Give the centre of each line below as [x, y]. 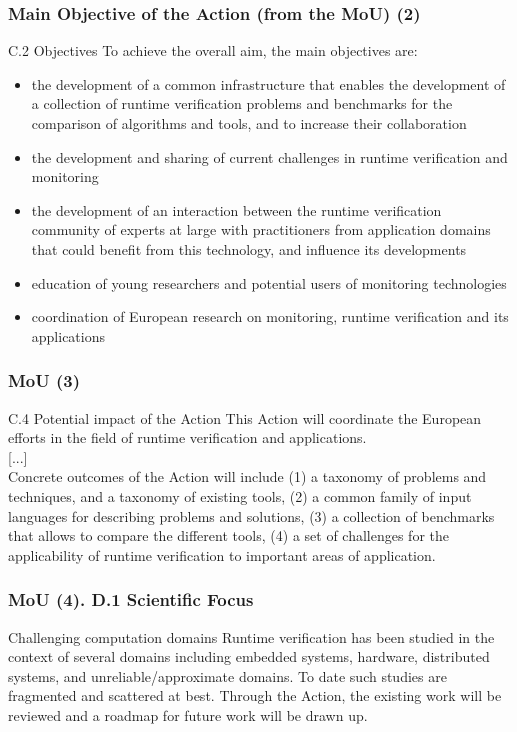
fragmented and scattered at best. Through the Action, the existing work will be [255, 695]
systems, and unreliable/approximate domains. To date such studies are [227, 675]
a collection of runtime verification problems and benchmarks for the [242, 103]
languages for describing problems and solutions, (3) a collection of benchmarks [251, 515]
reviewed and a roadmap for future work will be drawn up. [188, 714]
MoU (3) [44, 380]
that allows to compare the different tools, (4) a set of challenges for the [228, 535]
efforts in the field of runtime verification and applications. [187, 437]
